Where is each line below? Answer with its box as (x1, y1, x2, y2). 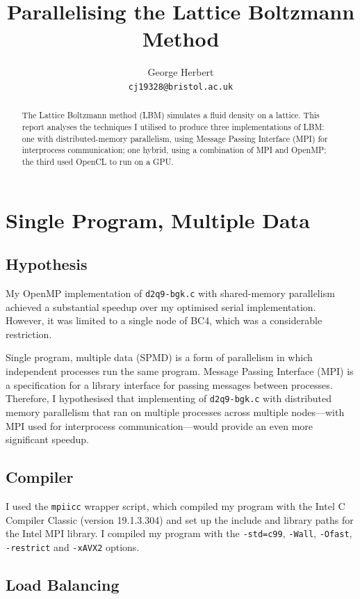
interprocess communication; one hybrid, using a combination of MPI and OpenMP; (22, 144, 327, 156)
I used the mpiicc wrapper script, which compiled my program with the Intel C (6, 498, 345, 513)
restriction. (6, 326, 52, 341)
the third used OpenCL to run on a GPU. (22, 155, 174, 167)
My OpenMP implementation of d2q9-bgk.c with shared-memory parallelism (6, 286, 335, 301)
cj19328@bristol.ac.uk (128, 81, 234, 92)
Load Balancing (6, 573, 120, 595)
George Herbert (147, 65, 214, 79)
